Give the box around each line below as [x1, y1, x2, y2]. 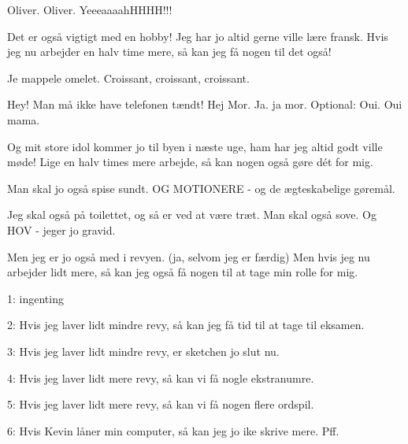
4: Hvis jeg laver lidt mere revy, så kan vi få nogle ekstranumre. [7, 369, 314, 386]
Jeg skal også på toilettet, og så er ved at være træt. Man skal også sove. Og [7, 206, 376, 223]
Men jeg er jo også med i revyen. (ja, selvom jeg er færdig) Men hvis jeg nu [7, 248, 370, 265]
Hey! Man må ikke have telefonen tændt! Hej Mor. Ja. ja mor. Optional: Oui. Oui [7, 96, 402, 113]
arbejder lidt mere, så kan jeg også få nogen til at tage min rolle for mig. [7, 264, 358, 280]
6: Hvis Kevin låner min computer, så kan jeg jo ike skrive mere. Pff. [7, 422, 339, 438]
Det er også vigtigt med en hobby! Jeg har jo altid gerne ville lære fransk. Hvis [7, 28, 388, 44]
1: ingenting [7, 290, 64, 306]
